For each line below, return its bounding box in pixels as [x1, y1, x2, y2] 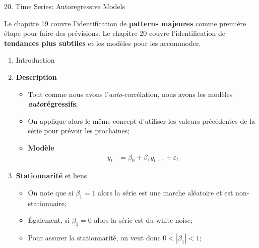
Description [16, 71, 57, 82]
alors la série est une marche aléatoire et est [98, 187, 233, 197]
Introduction [16, 55, 55, 65]
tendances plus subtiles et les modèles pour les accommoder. [4, 37, 201, 48]
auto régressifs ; [28, 98, 78, 109]
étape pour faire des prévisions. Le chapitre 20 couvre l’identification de [4, 28, 225, 38]
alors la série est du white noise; [94, 215, 193, 225]
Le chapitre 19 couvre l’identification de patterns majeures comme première [4, 18, 246, 28]
